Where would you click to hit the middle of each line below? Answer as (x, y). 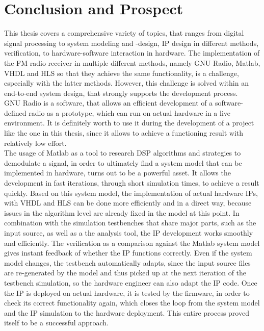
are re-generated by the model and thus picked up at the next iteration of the (125, 273)
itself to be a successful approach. (56, 323)
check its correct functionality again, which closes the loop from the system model (132, 303)
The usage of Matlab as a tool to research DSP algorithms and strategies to (123, 153)
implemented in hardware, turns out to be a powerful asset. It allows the (117, 173)
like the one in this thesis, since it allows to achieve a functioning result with (124, 133)
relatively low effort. (35, 143)
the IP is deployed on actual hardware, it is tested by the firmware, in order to (127, 292)
